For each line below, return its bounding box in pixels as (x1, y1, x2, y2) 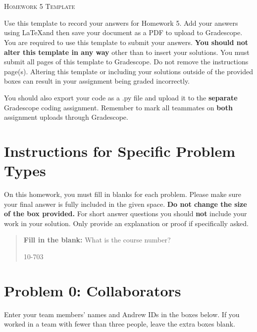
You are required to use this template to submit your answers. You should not (4, 37, 249, 47)
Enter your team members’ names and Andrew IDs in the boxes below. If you (4, 309, 240, 319)
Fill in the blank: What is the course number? (23, 235, 171, 245)
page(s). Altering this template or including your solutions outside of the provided (4, 66, 254, 76)
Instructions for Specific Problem (4, 141, 235, 161)
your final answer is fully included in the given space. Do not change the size (4, 198, 247, 209)
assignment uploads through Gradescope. (4, 112, 128, 122)
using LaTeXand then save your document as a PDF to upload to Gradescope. (4, 27, 243, 38)
